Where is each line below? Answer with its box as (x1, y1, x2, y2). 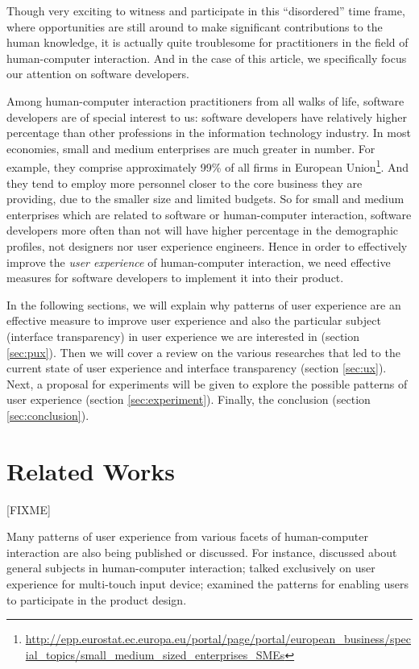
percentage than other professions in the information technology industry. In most (6, 124, 411, 141)
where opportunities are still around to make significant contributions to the (6, 18, 383, 35)
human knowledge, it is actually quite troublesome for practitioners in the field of (6, 34, 409, 51)
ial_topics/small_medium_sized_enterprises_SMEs (25, 646, 285, 663)
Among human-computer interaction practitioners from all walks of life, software (6, 92, 404, 109)
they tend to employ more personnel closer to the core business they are (6, 174, 363, 191)
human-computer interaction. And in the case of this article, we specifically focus (6, 49, 407, 66)
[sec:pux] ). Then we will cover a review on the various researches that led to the (6, 343, 400, 360)
